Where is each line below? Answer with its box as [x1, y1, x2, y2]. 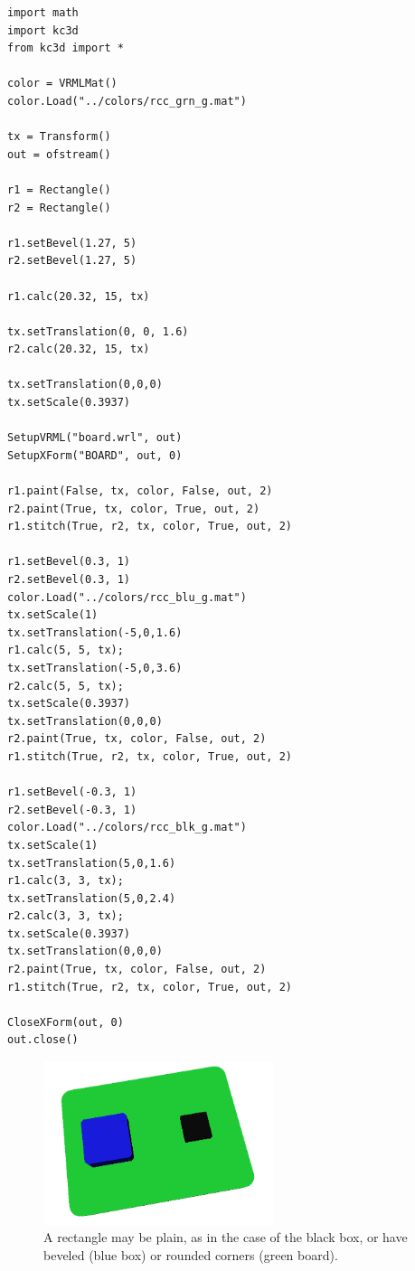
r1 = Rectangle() [7, 183, 111, 196]
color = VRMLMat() [7, 77, 118, 90]
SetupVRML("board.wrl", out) [7, 431, 183, 445]
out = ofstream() [7, 147, 111, 161]
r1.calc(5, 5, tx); [7, 644, 124, 657]
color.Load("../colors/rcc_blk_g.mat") [7, 821, 247, 834]
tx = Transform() [7, 130, 111, 144]
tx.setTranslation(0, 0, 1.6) [7, 325, 189, 338]
